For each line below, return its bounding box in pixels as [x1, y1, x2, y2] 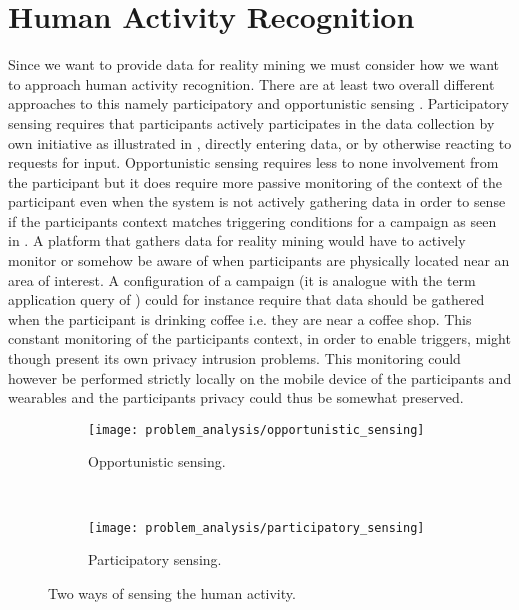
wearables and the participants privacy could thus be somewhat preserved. [8, 387, 464, 408]
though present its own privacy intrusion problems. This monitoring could [8, 348, 461, 369]
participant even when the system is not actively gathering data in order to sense [8, 191, 506, 212]
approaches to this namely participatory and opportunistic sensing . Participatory [8, 93, 509, 114]
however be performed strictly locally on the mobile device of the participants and [8, 367, 512, 388]
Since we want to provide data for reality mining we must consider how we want [8, 54, 500, 75]
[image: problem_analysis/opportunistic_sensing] [88, 422, 425, 437]
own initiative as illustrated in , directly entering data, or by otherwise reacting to [8, 132, 512, 153]
